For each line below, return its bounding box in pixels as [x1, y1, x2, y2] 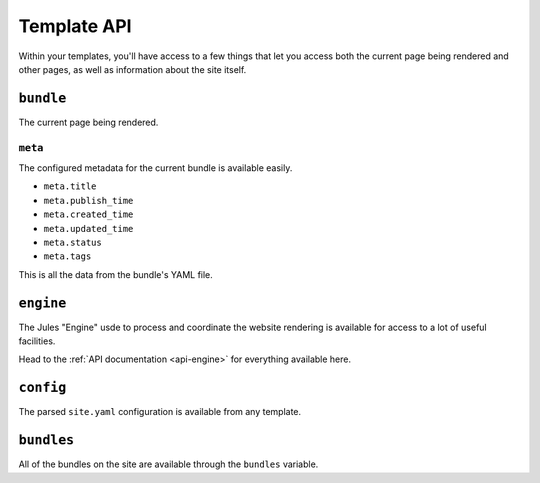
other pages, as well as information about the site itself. [18, 63, 247, 75]
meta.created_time [43, 209, 134, 220]
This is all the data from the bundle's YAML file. [18, 268, 214, 280]
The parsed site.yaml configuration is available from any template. [18, 406, 302, 418]
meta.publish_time [43, 195, 134, 206]
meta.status [43, 236, 102, 248]
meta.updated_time [43, 223, 134, 234]
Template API [18, 15, 132, 37]
